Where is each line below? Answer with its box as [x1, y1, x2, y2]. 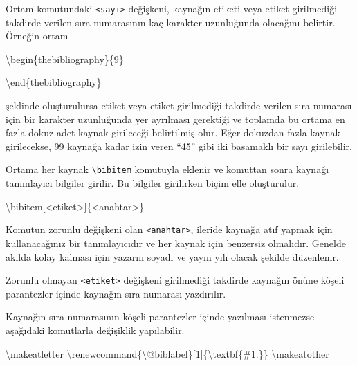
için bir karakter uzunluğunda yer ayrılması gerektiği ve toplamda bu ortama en [6, 111, 345, 126]
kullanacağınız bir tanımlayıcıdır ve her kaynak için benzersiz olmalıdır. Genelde [6, 235, 346, 250]
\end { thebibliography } [6, 75, 102, 89]
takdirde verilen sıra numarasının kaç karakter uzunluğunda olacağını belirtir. [6, 15, 336, 29]
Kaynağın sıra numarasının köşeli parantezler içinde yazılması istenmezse [6, 309, 315, 324]
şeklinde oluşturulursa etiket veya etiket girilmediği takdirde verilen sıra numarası [6, 98, 352, 113]
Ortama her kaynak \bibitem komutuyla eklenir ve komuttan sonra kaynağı [6, 162, 329, 176]
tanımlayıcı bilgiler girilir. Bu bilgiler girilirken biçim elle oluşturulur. [6, 176, 300, 190]
